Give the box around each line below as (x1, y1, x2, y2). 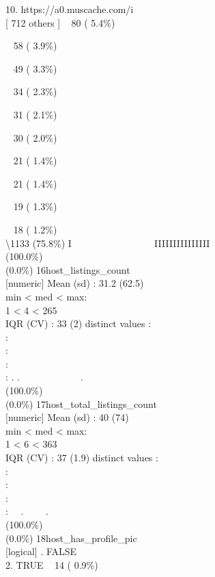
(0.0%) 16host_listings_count (5, 262, 130, 277)
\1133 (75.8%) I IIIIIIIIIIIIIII (5, 235, 210, 250)
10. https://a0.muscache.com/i (5, 2, 134, 16)
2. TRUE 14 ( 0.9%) (5, 557, 98, 572)
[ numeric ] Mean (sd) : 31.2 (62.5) (5, 276, 144, 290)
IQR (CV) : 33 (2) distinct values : (5, 316, 152, 331)
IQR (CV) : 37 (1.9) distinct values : (5, 450, 158, 465)
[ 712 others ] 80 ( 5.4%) (5, 15, 115, 29)
